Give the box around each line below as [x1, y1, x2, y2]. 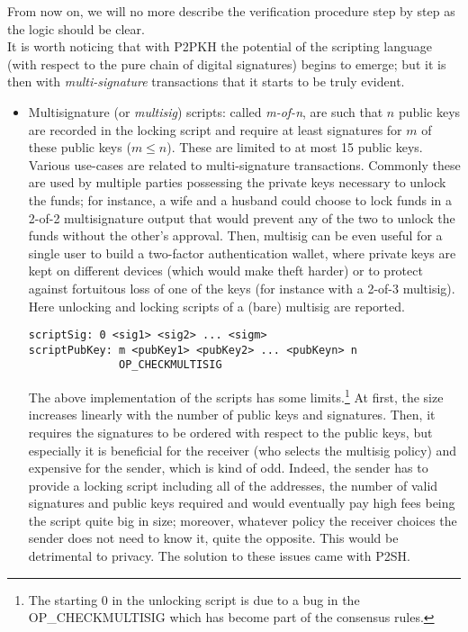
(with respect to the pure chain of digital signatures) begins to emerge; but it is [7, 54, 446, 73]
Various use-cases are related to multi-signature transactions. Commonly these [28, 155, 461, 174]
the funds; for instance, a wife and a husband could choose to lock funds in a [28, 190, 453, 209]
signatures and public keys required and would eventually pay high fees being [28, 493, 455, 512]
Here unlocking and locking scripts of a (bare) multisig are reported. [28, 296, 405, 315]
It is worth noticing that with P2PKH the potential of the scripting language [7, 37, 432, 56]
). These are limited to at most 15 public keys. [166, 138, 423, 157]
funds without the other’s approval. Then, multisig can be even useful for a [28, 226, 443, 245]
